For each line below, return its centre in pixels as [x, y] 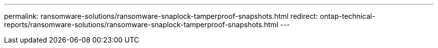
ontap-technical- [347, 16]
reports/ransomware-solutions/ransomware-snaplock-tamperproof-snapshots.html [141, 24]
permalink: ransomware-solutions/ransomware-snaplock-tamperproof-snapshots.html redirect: [161, 16]
